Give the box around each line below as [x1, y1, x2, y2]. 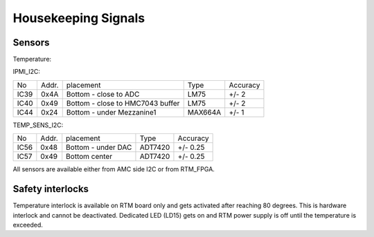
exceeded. [12, 220, 43, 229]
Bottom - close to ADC [66, 89, 140, 99]
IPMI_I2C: [12, 68, 41, 76]
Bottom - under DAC [66, 142, 132, 152]
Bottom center [66, 152, 113, 162]
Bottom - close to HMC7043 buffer [66, 98, 180, 108]
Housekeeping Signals [12, 10, 145, 26]
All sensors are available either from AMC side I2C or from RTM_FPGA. [12, 165, 215, 173]
